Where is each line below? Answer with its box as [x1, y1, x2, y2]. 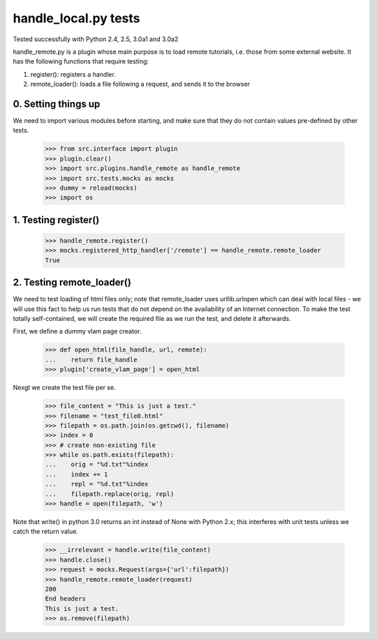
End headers [45, 595, 87, 603]
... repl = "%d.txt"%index [45, 480, 149, 488]
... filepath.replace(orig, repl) [45, 490, 175, 498]
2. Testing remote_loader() [13, 276, 132, 289]
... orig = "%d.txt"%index [45, 460, 149, 469]
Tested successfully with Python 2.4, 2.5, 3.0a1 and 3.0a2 [13, 35, 179, 43]
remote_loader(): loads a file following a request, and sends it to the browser [30, 80, 251, 89]
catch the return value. [13, 527, 78, 536]
